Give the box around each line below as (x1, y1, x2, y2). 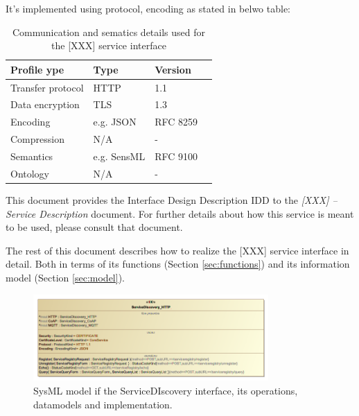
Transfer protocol (10, 80, 84, 94)
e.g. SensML (93, 149, 146, 163)
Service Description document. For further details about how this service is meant (6, 206, 354, 220)
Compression (10, 132, 64, 146)
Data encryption (10, 97, 80, 112)
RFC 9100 (155, 149, 198, 163)
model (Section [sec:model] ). (6, 270, 125, 284)
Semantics (10, 149, 53, 163)
